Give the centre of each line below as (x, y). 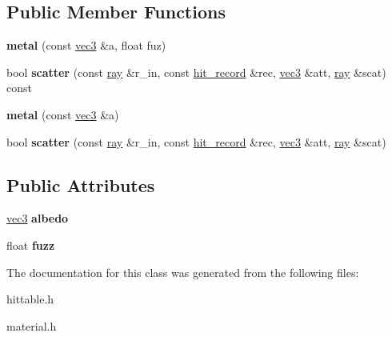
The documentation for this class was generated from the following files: (183, 272)
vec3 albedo (38, 218)
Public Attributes (81, 185)
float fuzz (31, 245)
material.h (32, 325)
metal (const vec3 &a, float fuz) (86, 45)
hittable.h (30, 299)
